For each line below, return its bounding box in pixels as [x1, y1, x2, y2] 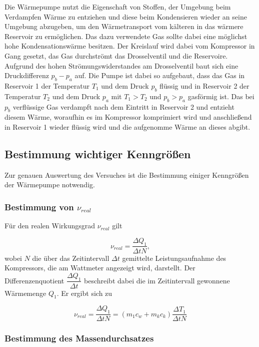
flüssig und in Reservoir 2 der [159, 80, 249, 91]
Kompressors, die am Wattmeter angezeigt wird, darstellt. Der [4, 262, 195, 273]
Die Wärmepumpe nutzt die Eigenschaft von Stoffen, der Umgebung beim [4, 2, 231, 12]
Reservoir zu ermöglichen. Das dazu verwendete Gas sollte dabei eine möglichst [4, 31, 247, 41]
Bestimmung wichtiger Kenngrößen [4, 146, 191, 161]
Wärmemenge [4, 287, 46, 298]
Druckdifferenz [4, 70, 49, 81]
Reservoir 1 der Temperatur [4, 80, 90, 91]
